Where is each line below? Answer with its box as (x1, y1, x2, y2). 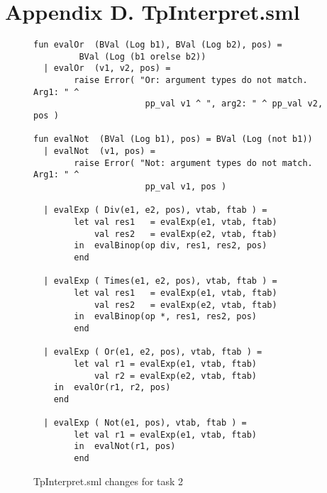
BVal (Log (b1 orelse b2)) (79, 51, 206, 62)
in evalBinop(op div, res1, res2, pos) (74, 240, 267, 251)
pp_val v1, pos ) (145, 182, 227, 192)
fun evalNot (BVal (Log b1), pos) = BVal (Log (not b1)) (33, 134, 313, 145)
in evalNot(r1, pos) (74, 441, 176, 452)
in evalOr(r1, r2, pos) (53, 382, 171, 393)
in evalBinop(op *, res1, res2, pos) (74, 311, 257, 322)
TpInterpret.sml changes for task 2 (33, 473, 184, 488)
